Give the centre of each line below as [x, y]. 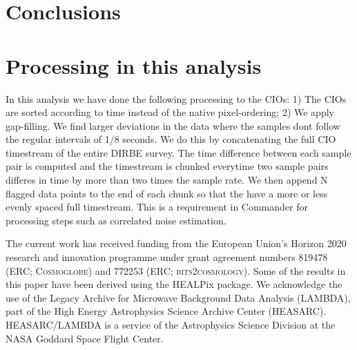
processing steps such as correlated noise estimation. [116, 220]
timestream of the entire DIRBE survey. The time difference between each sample [178, 152]
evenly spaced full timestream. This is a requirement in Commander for [157, 207]
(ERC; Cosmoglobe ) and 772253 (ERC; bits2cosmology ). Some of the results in [176, 270]
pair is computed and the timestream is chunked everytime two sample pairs [167, 166]
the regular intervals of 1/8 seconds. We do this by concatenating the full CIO [171, 139]
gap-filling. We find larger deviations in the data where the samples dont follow [173, 125]
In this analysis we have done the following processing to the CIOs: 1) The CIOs [176, 98]
